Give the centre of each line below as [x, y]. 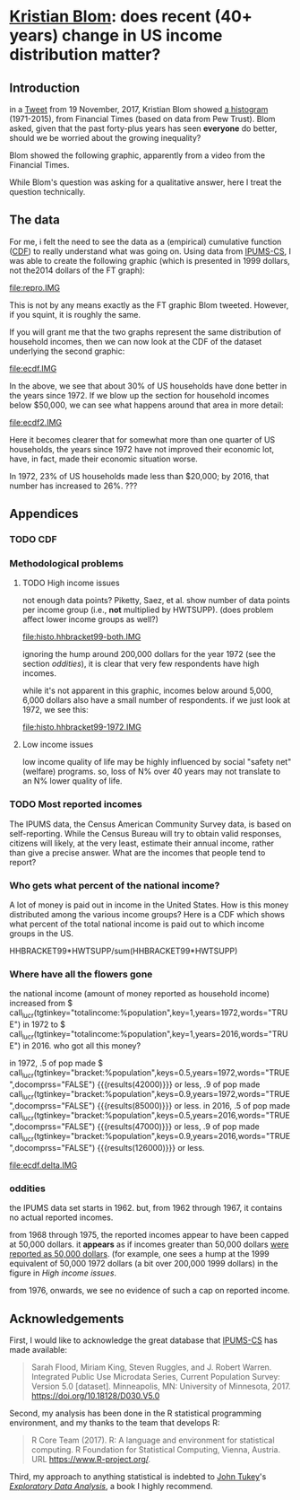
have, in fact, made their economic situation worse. [104, 459]
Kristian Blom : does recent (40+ [131, 17]
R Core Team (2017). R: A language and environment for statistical [153, 1440]
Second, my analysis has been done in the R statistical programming [136, 1413]
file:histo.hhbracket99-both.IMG [81, 637]
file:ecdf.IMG [33, 368]
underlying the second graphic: [67, 351]
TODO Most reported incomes [76, 804]
